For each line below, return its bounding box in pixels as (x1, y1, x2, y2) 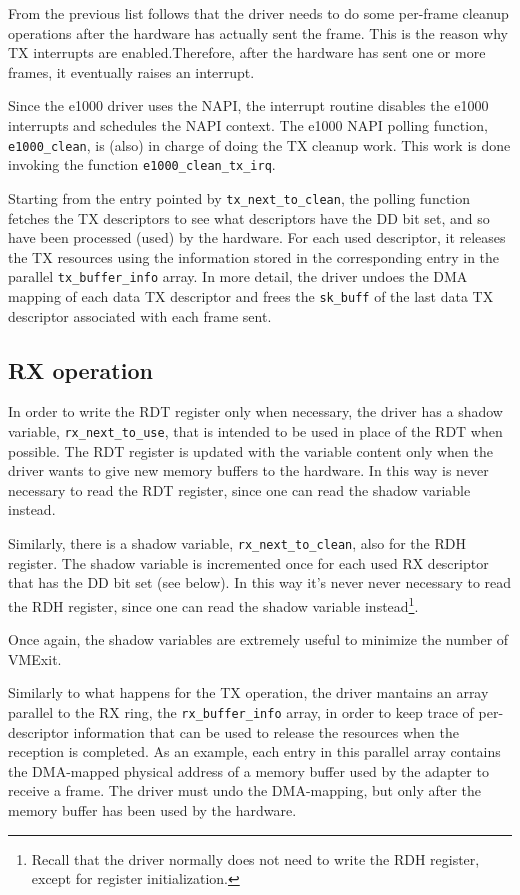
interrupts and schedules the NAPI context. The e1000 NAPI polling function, (8, 114, 488, 135)
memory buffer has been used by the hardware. (8, 799, 297, 820)
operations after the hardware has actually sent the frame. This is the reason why (8, 22, 509, 43)
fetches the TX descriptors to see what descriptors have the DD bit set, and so (8, 207, 490, 228)
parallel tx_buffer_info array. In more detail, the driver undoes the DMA (8, 266, 468, 287)
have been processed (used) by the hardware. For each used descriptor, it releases (8, 227, 506, 248)
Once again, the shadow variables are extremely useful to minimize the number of (8, 629, 509, 650)
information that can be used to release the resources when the (73, 721, 459, 742)
